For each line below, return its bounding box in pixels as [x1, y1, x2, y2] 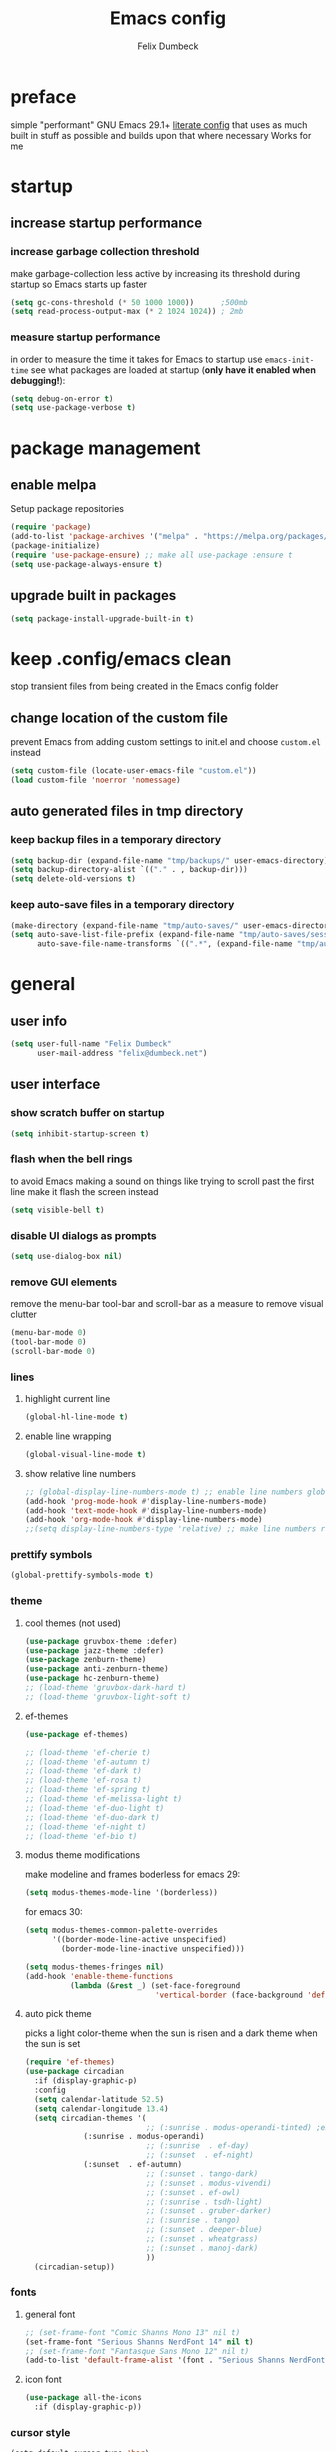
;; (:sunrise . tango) [146, 2215, 241, 2226]
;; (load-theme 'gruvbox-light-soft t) [24, 1692, 192, 1702]
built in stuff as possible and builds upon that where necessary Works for [10, 129, 312, 141]
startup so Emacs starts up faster [10, 278, 148, 290]
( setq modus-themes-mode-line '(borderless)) [24, 1888, 218, 1898]
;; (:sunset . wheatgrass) [146, 2234, 259, 2244]
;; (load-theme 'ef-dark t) [24, 1766, 142, 1776]
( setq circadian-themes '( [34, 2113, 147, 2123]
